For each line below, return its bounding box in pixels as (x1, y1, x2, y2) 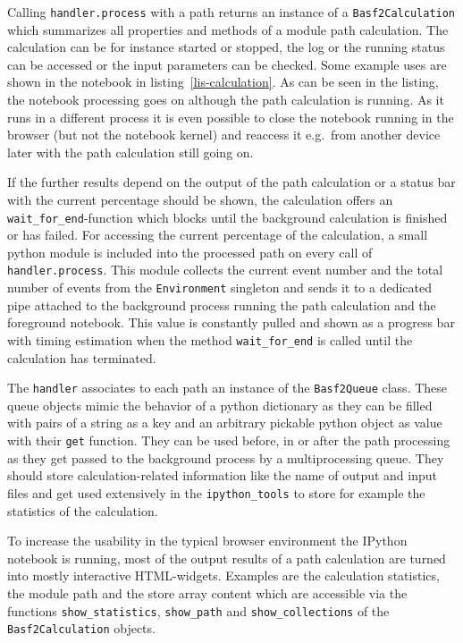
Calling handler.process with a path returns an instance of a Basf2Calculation (7, 3, 456, 21)
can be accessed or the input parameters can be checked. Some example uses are (7, 55, 447, 73)
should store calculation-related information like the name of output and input (7, 466, 437, 485)
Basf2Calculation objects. (7, 619, 156, 638)
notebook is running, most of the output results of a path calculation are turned (7, 548, 446, 567)
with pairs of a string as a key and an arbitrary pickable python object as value (7, 413, 442, 432)
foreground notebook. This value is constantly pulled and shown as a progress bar (7, 313, 455, 332)
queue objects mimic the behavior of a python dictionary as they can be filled (7, 395, 433, 414)
